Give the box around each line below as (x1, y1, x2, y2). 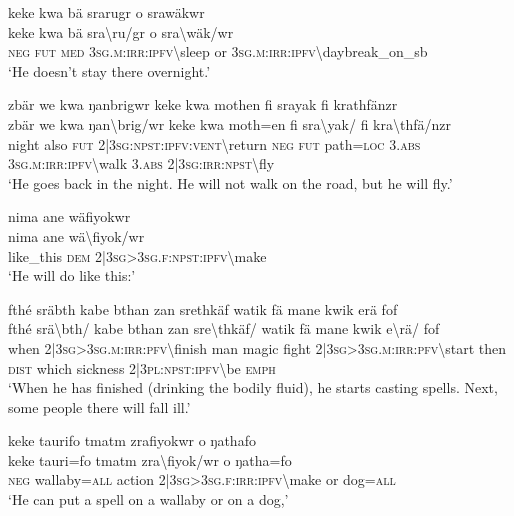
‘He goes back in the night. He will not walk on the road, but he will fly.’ (8, 172, 453, 193)
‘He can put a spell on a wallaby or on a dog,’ (8, 489, 289, 510)
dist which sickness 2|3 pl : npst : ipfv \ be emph (8, 357, 276, 378)
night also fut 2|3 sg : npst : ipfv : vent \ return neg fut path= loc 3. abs (8, 133, 421, 154)
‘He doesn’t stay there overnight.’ (8, 60, 211, 81)
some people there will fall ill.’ (8, 396, 191, 417)
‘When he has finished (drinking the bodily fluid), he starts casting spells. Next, (8, 377, 498, 398)
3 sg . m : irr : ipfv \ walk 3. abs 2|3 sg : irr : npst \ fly (8, 153, 275, 174)
